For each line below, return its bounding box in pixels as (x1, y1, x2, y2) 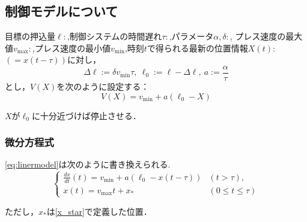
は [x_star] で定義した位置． (46, 205, 152, 217)
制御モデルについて (5, 2, 118, 20)
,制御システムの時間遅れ (67, 30, 162, 42)
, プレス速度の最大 (229, 30, 303, 42)
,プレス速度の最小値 (32, 41, 111, 54)
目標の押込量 (5, 30, 55, 42)
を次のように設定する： (56, 80, 150, 93)
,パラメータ (169, 30, 214, 42)
